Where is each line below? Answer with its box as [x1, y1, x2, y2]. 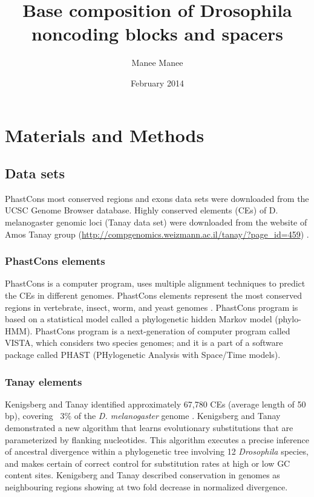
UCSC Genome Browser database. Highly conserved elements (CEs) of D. [5, 204, 278, 216]
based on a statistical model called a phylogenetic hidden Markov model [5, 313, 272, 325]
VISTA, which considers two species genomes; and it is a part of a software [5, 336, 283, 349]
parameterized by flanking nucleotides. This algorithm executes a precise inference [5, 433, 309, 446]
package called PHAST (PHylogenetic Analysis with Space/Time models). [5, 348, 281, 361]
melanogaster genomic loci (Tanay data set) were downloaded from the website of [5, 216, 307, 229]
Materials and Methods [5, 122, 204, 147]
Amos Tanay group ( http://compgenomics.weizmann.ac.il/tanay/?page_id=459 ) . [5, 227, 309, 240]
